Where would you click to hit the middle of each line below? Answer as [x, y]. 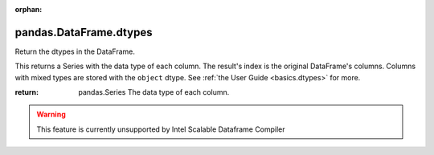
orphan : [29, 9]
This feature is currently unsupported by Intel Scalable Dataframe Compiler [161, 129]
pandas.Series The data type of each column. [154, 92]
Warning [51, 114]
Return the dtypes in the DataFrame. [75, 51]
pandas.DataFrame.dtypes [84, 32]
